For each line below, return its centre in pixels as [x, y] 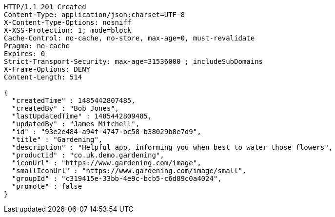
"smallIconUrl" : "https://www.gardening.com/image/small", [129, 171]
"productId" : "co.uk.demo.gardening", [88, 155]
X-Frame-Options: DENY [47, 69]
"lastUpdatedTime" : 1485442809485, [82, 116]
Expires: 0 [25, 54]
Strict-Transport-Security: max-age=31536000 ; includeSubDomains [134, 61]
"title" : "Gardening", [57, 139]
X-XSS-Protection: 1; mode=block [68, 30]
